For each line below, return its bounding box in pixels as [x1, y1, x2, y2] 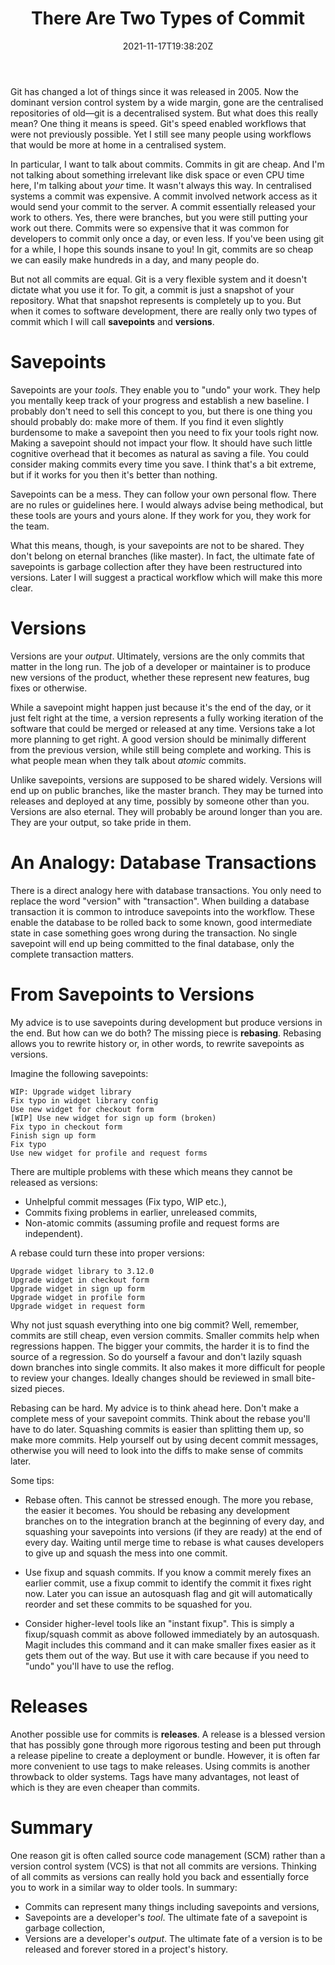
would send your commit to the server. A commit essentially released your [10, 200, 316, 212]
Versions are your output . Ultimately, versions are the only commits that [10, 650, 305, 662]
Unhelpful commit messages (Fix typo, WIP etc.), [24, 1195, 227, 1207]
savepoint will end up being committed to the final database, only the [10, 937, 295, 949]
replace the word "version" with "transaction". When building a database [10, 895, 310, 907]
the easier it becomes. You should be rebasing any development [24, 1504, 290, 1516]
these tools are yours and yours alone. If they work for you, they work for [10, 509, 312, 521]
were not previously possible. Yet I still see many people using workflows [10, 128, 312, 140]
